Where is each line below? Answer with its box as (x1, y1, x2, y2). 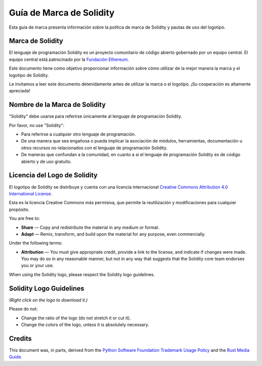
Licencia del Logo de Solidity (9, 171, 98, 179)
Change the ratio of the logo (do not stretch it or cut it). (21, 315, 131, 321)
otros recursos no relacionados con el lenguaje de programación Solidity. (21, 145, 167, 151)
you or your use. (21, 262, 54, 268)
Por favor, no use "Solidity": (9, 122, 65, 128)
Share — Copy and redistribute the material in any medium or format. (21, 224, 160, 230)
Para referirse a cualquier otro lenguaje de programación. (21, 131, 136, 137)
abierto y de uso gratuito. (21, 158, 72, 164)
